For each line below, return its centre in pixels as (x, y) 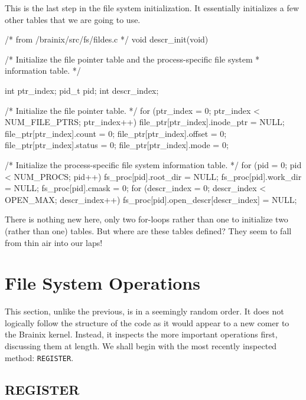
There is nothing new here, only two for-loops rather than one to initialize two (147, 219)
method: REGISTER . (39, 357)
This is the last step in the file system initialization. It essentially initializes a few (152, 8)
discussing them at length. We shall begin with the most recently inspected (141, 346)
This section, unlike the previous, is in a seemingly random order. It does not (144, 311)
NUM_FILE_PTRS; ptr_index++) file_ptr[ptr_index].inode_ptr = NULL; (145, 122)
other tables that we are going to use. (73, 19)
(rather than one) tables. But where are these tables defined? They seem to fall (148, 230)
